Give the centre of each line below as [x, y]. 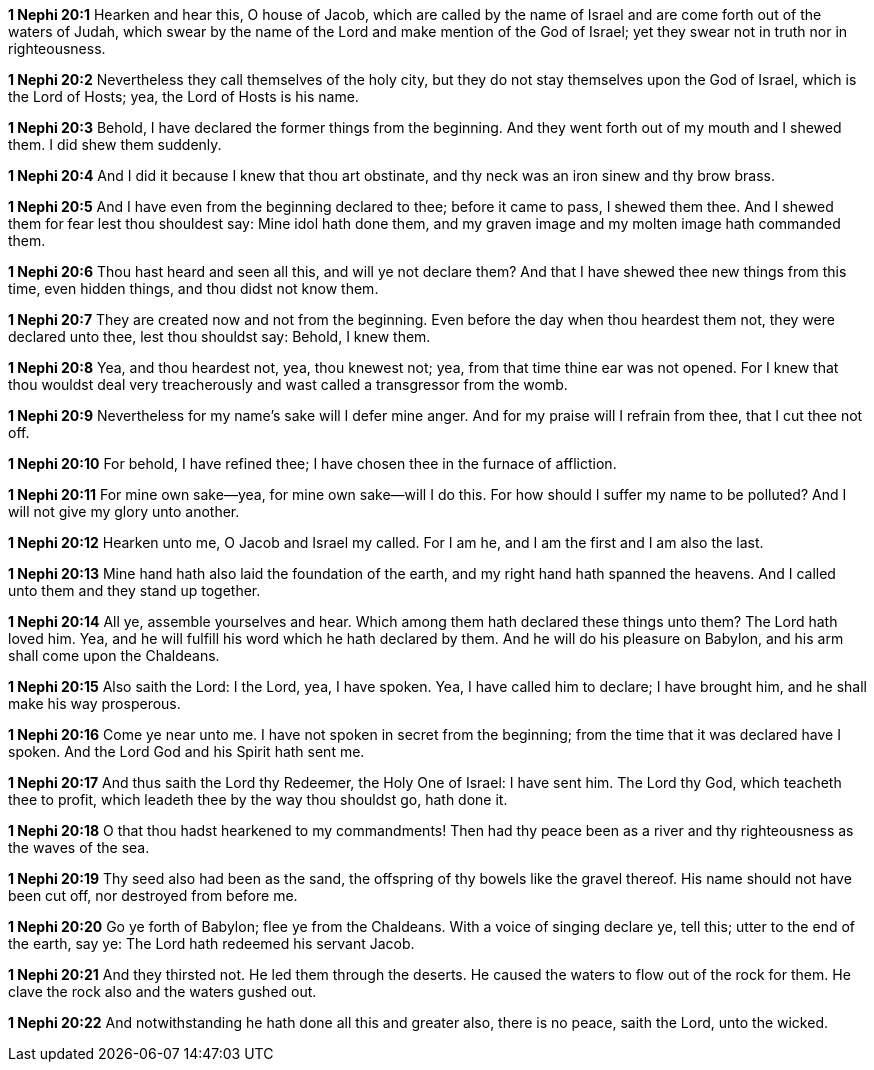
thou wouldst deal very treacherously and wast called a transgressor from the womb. [288, 384]
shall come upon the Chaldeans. [114, 655]
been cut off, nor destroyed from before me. [153, 895]
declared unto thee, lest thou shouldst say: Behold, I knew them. [219, 336]
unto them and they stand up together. [134, 590]
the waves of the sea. [79, 847]
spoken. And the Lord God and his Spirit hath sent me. [186, 751]
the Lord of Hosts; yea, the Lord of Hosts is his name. [183, 96]
